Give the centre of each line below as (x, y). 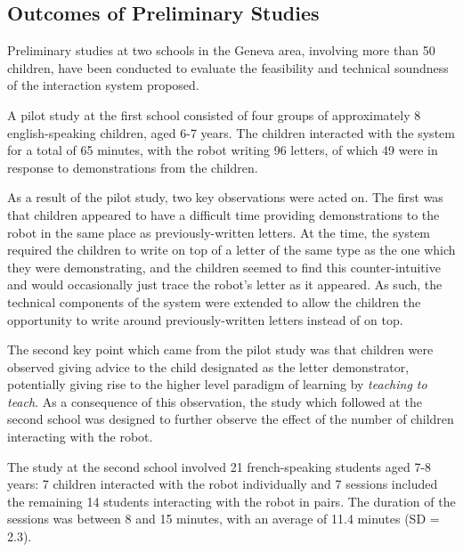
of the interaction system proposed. (103, 85)
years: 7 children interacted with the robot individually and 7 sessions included (223, 484)
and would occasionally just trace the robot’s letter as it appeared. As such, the (225, 284)
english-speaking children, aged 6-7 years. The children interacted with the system (231, 132)
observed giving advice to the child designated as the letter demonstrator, (208, 366)
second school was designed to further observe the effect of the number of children (231, 419)
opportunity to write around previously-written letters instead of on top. (205, 319)
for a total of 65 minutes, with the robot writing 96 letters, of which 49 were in (223, 150)
